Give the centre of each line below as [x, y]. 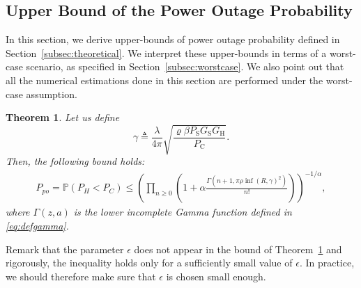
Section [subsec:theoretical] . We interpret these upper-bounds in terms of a [166, 53]
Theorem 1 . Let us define [63, 117]
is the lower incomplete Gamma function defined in [183, 212]
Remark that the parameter [65, 249]
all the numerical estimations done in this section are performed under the [164, 80]
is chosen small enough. [216, 276]
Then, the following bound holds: [75, 161]
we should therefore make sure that [81, 276]
